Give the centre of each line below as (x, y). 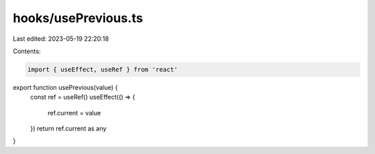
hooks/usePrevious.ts (78, 18)
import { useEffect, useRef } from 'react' (103, 69)
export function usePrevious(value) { (65, 87)
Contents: (27, 51)
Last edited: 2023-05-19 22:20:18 (61, 39)
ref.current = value (74, 113)
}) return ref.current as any (68, 128)
